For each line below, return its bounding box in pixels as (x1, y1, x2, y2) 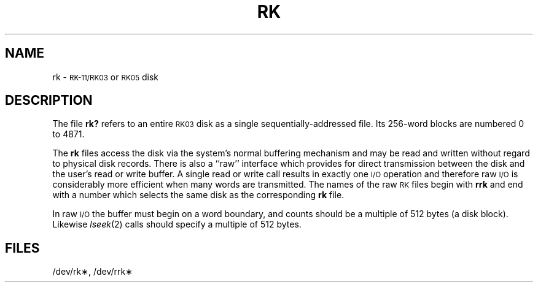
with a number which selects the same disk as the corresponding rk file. (52, 189, 345, 201)
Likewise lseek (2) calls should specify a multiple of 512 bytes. (52, 219, 302, 230)
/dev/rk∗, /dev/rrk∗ (52, 266, 133, 277)
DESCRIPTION (5, 93, 93, 109)
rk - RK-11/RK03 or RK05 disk (52, 71, 159, 82)
